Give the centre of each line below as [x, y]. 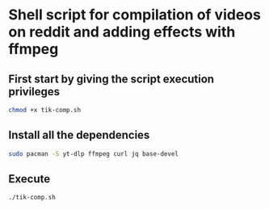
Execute [29, 179]
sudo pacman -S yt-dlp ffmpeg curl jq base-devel [94, 154]
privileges [34, 92]
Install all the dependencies [79, 135]
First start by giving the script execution [111, 79]
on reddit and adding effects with [122, 32]
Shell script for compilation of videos [134, 15]
